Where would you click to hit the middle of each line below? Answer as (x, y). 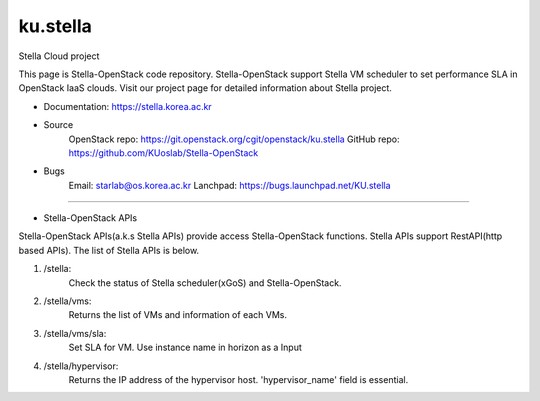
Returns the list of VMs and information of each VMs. (177, 315)
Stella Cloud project (59, 56)
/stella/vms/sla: (75, 333)
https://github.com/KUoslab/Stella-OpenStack (163, 152)
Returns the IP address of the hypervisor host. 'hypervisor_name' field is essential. (238, 379)
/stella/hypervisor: (81, 366)
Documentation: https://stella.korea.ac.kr (127, 106)
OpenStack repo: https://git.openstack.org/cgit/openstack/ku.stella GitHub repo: (234, 139)
